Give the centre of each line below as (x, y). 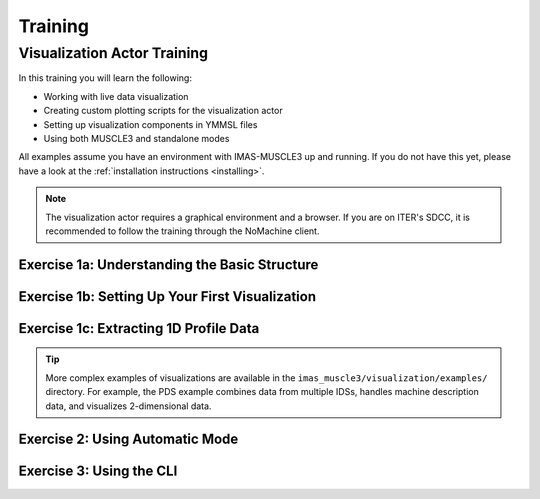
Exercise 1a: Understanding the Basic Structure (168, 264)
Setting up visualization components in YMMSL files (150, 124)
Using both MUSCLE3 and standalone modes (136, 138)
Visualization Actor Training (113, 53)
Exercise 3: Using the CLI (98, 471)
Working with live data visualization (116, 96)
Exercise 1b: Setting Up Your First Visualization (167, 296)
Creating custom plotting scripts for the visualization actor (163, 111)
